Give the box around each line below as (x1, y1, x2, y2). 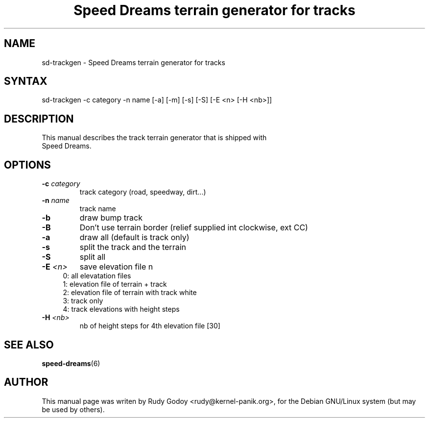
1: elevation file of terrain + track (63, 280, 167, 289)
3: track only (63, 297, 103, 305)
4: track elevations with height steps (63, 305, 180, 314)
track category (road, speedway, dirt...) (79, 188, 206, 197)
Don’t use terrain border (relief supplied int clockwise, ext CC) (79, 223, 308, 233)
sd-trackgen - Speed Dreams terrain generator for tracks (42, 58, 225, 67)
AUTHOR (4, 376, 48, 389)
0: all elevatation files (63, 272, 131, 280)
